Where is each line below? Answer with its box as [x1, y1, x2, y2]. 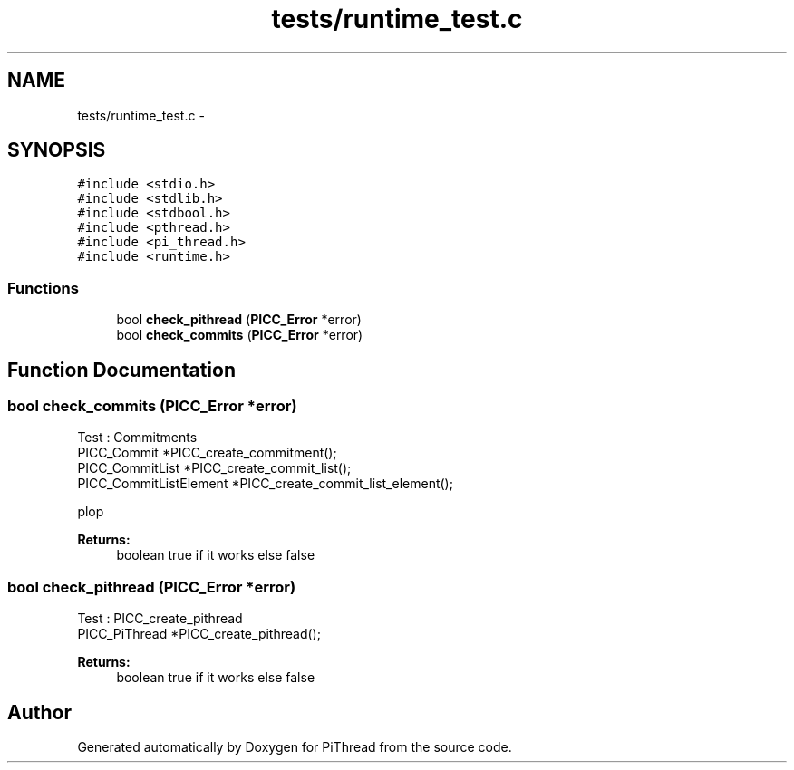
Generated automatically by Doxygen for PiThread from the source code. [77, 739, 512, 755]
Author [7, 700, 72, 724]
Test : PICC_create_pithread [77, 611, 243, 627]
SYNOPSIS [7, 139, 106, 162]
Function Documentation [7, 358, 236, 381]
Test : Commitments [77, 429, 198, 446]
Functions [7, 278, 79, 297]
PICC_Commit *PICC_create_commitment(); [77, 445, 337, 461]
